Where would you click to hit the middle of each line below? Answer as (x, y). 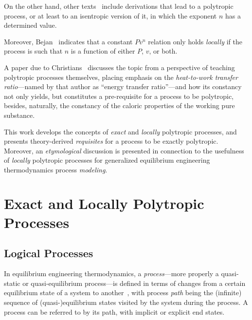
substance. (19, 115)
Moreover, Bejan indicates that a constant (68, 41)
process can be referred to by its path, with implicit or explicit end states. (114, 311)
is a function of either (103, 51)
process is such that (33, 51)
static (12, 283)
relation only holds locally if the (195, 41)
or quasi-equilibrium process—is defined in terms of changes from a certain (134, 283)
